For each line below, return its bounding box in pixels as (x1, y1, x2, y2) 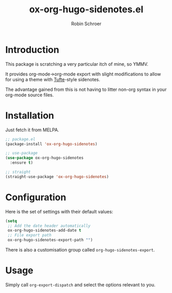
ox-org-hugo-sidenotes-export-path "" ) (7, 238, 93, 243)
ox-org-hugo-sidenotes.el (29, 4, 144, 15)
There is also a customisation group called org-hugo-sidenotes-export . (5, 247, 155, 253)
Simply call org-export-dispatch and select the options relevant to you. (5, 282, 156, 288)
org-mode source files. (5, 91, 54, 98)
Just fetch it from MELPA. (5, 127, 60, 133)
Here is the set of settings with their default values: (5, 208, 113, 214)
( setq (5, 218, 17, 224)
